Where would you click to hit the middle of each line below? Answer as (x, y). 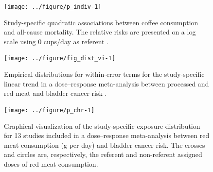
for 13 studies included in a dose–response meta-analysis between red (107, 135)
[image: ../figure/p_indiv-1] (53, 7)
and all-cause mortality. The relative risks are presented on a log (100, 32)
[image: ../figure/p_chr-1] (49, 110)
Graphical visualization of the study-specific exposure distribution (102, 126)
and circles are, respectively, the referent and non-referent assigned (103, 154)
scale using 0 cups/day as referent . (56, 41)
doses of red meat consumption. (51, 163)
